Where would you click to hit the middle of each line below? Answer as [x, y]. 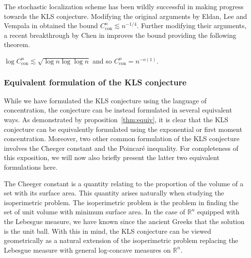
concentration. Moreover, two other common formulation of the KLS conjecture [122, 138]
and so [102, 60]
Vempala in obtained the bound [51, 25]
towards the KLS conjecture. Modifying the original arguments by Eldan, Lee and [125, 16]
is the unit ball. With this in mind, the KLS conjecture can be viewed [108, 231]
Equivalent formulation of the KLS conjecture [95, 82]
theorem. [17, 44]
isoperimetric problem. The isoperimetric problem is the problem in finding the [121, 202]
